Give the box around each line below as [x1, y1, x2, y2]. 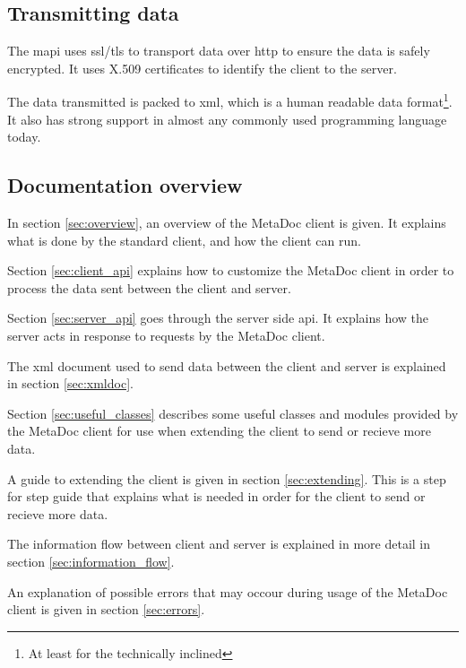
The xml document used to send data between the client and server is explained [7, 356, 446, 375]
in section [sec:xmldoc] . [7, 374, 134, 393]
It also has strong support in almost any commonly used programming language [7, 109, 447, 128]
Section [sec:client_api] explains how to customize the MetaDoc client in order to [7, 261, 454, 280]
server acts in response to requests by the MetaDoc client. [7, 326, 325, 344]
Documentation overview [7, 171, 243, 199]
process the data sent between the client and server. [7, 278, 291, 297]
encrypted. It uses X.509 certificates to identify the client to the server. [7, 58, 397, 77]
